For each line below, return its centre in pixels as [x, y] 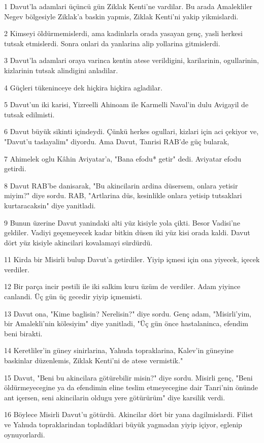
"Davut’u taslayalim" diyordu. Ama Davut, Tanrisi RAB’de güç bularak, [117, 141]
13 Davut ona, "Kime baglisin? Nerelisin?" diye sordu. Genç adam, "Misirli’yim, [128, 313]
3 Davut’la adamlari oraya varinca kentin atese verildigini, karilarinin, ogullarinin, [131, 60]
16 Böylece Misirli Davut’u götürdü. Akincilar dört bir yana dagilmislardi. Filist [129, 414]
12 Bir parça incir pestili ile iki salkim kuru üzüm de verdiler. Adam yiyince [122, 286]
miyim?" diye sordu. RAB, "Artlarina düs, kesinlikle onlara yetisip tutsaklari [123, 195]
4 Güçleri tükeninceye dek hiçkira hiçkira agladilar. [83, 87]
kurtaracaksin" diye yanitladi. [50, 205]
